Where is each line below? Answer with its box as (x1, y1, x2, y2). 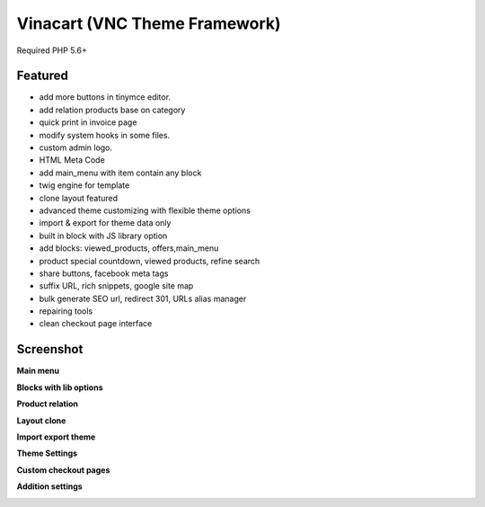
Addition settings (16, 481, 83, 492)
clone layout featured (39, 192, 119, 203)
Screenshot (16, 342, 84, 357)
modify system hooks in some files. (39, 129, 171, 140)
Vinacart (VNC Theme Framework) (16, 13, 282, 33)
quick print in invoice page (39, 117, 137, 128)
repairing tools (39, 306, 93, 316)
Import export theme (16, 431, 96, 442)
